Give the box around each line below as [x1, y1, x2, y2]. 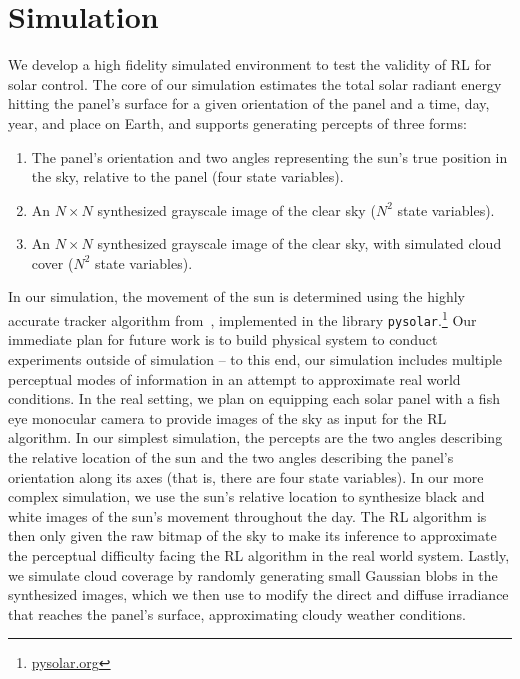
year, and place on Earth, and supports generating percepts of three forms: [8, 112, 467, 133]
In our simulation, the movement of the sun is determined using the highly [8, 286, 465, 307]
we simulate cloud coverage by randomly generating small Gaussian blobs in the [8, 564, 498, 585]
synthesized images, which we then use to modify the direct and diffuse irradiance [8, 584, 509, 605]
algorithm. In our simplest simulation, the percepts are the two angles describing [8, 427, 503, 448]
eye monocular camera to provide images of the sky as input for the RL [8, 407, 447, 428]
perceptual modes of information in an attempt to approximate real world [8, 368, 461, 389]
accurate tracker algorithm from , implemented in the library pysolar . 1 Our [8, 307, 477, 330]
